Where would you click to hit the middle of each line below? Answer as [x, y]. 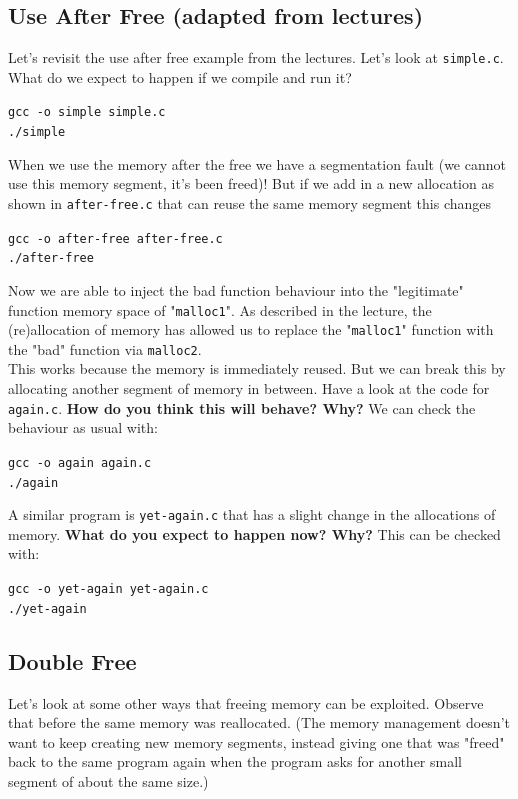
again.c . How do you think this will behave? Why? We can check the [242, 407]
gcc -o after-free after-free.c [115, 238]
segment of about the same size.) [108, 780]
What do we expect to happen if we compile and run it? [180, 76]
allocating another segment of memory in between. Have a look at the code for [249, 388]
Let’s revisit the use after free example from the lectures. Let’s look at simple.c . [256, 57]
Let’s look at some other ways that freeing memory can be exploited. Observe [246, 702]
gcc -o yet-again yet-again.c [108, 589]
